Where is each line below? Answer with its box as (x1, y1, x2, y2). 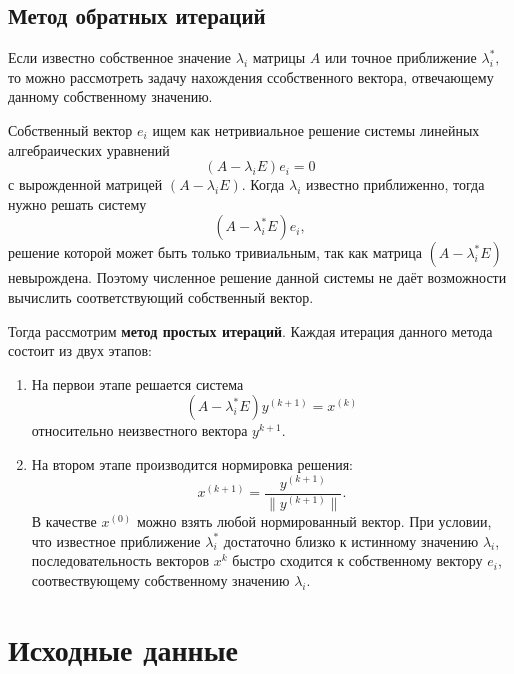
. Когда (241, 174, 285, 195)
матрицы (252, 47, 306, 68)
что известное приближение (31, 530, 201, 551)
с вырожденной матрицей (8, 174, 163, 195)
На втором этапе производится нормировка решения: (31, 453, 354, 474)
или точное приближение (324, 47, 477, 68)
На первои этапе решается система (31, 373, 244, 394)
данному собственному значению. (8, 86, 213, 107)
